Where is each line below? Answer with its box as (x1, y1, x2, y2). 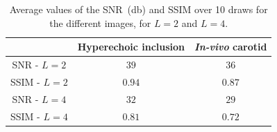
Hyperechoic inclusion (77, 39, 185, 54)
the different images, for (49, 15, 151, 30)
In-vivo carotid (194, 39, 267, 54)
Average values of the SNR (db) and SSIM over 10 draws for (9, 2, 268, 16)
